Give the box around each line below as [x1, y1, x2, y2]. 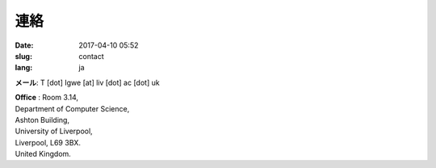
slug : [15, 51, 32, 61]
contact [78, 51, 104, 61]
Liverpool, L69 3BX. [15, 137, 81, 147]
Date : [15, 40, 34, 50]
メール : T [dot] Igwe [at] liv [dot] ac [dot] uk [15, 78, 161, 87]
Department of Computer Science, [15, 103, 130, 113]
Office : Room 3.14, [15, 93, 79, 103]
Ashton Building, [15, 115, 70, 124]
